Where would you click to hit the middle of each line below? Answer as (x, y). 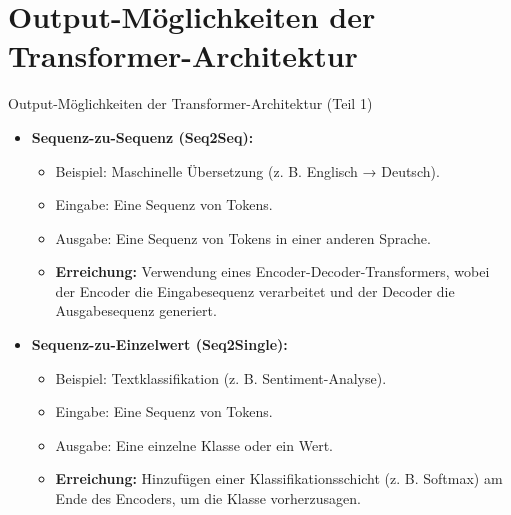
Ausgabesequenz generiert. (136, 310)
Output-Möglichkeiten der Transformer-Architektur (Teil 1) (190, 103)
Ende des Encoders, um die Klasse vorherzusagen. (208, 498)
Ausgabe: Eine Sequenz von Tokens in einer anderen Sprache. (243, 237)
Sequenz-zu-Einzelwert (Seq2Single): (159, 344)
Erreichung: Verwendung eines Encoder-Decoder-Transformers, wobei (272, 271)
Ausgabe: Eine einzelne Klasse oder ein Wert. (194, 444)
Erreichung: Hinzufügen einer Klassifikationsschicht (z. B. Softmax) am (279, 478)
